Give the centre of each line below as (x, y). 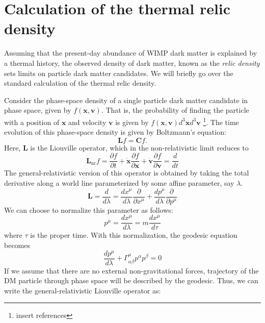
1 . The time (221, 121)
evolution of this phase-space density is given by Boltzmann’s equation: (115, 132)
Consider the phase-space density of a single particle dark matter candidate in (126, 100)
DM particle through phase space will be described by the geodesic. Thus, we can (131, 280)
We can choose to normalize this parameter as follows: (89, 209)
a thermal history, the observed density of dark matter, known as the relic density (132, 63)
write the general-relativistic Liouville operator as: (83, 290)
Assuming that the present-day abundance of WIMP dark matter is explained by (131, 53)
